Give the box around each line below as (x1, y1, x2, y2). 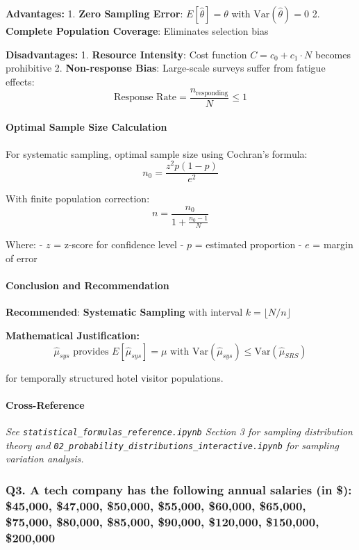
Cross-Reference (6, 397, 85, 412)
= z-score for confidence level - (53, 237, 184, 252)
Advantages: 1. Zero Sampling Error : (6, 6, 183, 20)
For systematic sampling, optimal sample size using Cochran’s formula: (6, 146, 308, 161)
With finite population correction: (6, 191, 150, 206)
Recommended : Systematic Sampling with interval (6, 305, 243, 319)
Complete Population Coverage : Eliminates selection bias (6, 24, 269, 38)
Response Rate (114, 92, 177, 103)
